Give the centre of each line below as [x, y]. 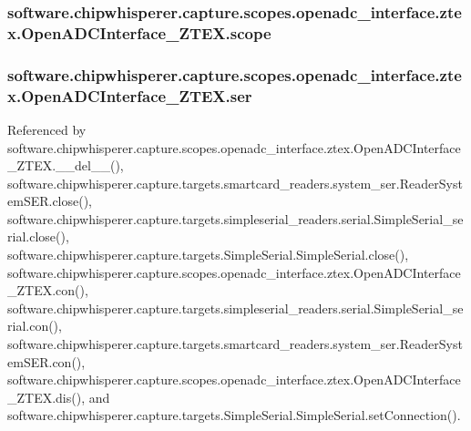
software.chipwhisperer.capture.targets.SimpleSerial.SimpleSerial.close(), [208, 255]
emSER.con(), [46, 361]
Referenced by [47, 129]
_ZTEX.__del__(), [66, 165]
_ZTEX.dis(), [46, 397]
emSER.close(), [50, 201]
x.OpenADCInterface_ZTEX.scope [139, 32]
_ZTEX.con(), [48, 290]
